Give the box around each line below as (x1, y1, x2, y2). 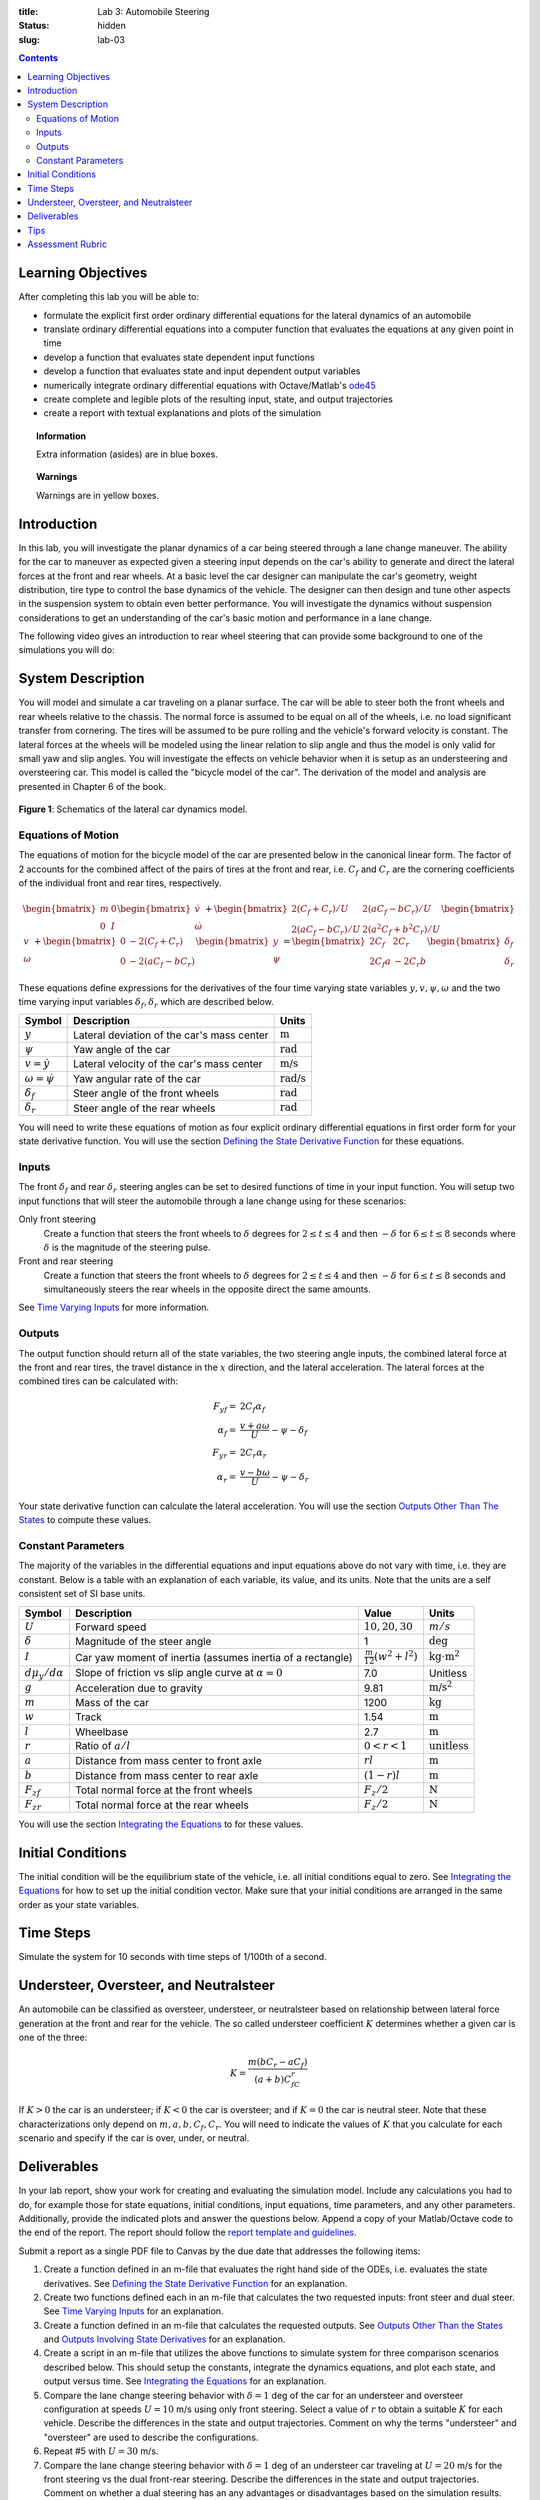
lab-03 (97, 33, 125, 45)
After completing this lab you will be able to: (18, 291, 200, 303)
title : (18, 6, 39, 17)
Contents (18, 52, 59, 64)
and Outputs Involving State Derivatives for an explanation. (43, 2333, 286, 2345)
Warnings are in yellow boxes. (36, 489, 160, 501)
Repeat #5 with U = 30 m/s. (43, 2445, 159, 2457)
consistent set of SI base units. (18, 1588, 146, 1600)
